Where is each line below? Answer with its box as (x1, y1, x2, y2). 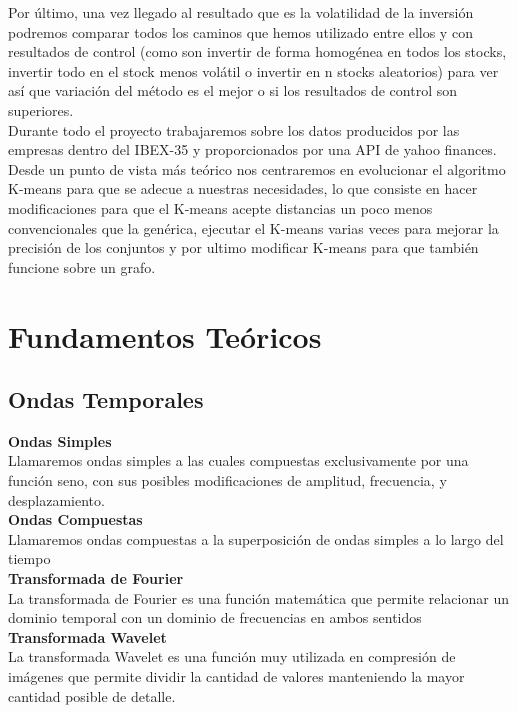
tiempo (8, 548, 51, 569)
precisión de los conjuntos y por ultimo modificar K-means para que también (8, 237, 479, 258)
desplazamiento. (8, 489, 105, 510)
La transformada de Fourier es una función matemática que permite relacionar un (8, 587, 509, 608)
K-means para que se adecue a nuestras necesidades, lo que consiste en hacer (8, 178, 478, 199)
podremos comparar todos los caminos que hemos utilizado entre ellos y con (8, 21, 473, 42)
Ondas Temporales (8, 384, 204, 415)
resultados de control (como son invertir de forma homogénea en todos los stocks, (8, 41, 507, 62)
